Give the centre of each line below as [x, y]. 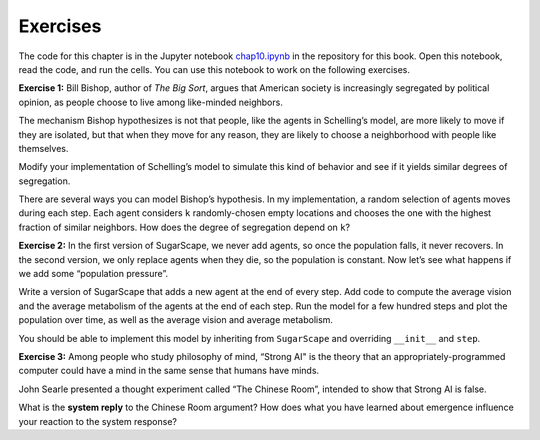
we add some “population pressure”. [93, 274]
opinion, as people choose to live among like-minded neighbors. [151, 102]
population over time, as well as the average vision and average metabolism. [176, 320]
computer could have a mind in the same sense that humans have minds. [169, 371]
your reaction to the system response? [97, 421]
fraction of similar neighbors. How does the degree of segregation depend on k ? [184, 227]
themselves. [43, 148]
